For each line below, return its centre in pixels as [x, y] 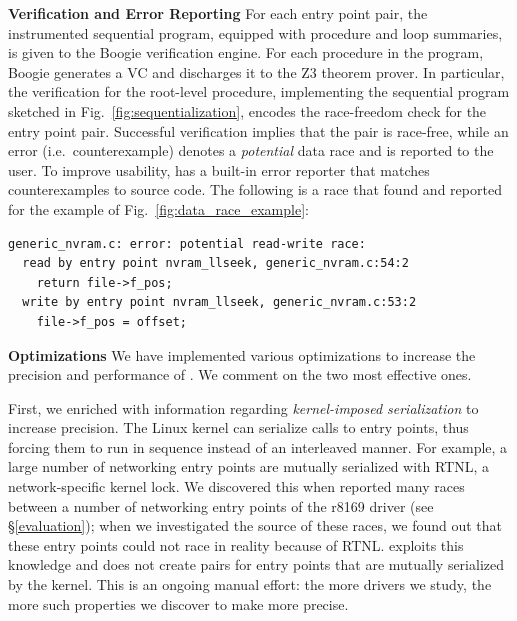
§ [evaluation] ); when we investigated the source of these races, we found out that [255, 525]
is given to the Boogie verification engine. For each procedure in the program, [246, 52]
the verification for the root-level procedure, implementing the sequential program [259, 91]
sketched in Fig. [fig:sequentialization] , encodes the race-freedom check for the [247, 110]
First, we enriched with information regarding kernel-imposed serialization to [243, 407]
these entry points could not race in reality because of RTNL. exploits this [236, 544]
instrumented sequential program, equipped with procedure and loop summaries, [255, 32]
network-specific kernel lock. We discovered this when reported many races [236, 486]
